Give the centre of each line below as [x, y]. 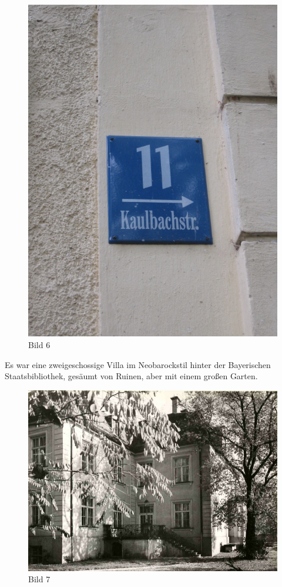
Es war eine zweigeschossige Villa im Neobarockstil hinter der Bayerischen [138, 364]
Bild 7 [39, 579]
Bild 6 [39, 344]
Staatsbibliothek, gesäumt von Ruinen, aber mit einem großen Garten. [131, 376]
